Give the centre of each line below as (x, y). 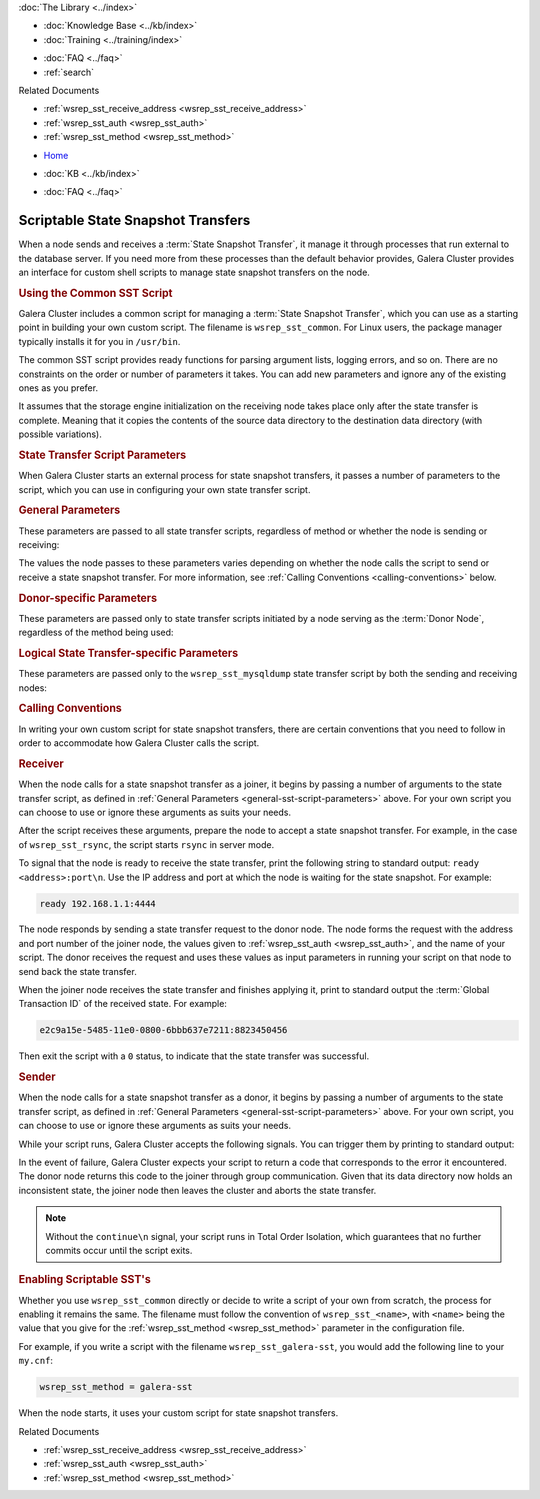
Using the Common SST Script (95, 293)
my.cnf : (36, 1361)
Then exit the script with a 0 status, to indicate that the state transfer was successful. (194, 1056)
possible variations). (60, 434)
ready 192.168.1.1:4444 (98, 903)
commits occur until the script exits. (119, 1250)
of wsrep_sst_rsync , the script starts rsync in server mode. (146, 844)
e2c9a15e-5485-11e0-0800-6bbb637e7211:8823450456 (163, 1030)
